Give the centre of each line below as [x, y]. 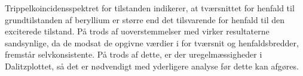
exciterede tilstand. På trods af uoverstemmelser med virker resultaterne [137, 31]
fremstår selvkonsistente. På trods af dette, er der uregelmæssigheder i [134, 54]
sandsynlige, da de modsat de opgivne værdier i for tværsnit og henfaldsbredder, [152, 42]
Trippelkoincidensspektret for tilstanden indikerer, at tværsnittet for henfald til [150, 8]
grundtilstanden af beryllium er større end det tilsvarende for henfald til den [145, 19]
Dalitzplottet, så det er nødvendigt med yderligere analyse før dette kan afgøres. [152, 66]
